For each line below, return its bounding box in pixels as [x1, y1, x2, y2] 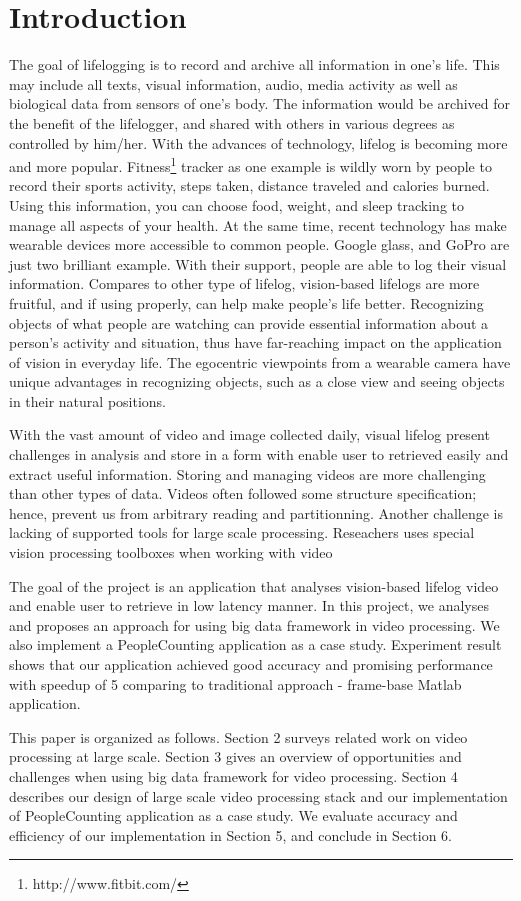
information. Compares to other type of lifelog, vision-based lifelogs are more [9, 273, 480, 294]
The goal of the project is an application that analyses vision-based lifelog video [9, 575, 499, 596]
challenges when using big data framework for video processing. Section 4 [9, 765, 458, 786]
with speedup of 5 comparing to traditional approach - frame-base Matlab [9, 673, 462, 694]
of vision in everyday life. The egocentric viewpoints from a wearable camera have [9, 351, 511, 372]
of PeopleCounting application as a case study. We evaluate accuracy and [9, 805, 458, 826]
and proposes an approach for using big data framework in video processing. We [9, 614, 500, 635]
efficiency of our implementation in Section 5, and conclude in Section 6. [9, 824, 452, 845]
